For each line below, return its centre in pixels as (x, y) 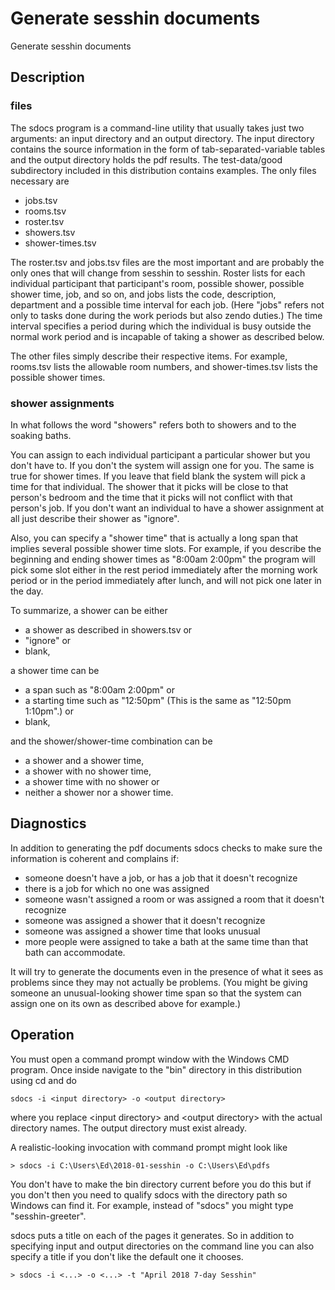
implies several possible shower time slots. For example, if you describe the (166, 548)
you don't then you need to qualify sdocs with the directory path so (149, 1194)
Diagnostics (48, 823)
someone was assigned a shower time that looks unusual (142, 931)
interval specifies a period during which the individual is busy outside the (161, 326)
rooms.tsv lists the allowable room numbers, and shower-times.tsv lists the (164, 366)
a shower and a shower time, (84, 760)
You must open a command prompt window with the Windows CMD (150, 1059)
